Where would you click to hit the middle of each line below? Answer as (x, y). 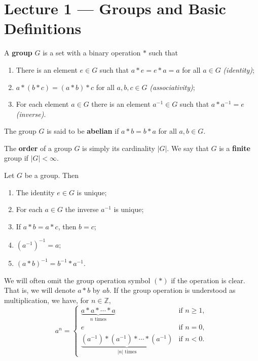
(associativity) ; (172, 87)
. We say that (188, 148)
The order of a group (38, 148)
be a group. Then (51, 175)
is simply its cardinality (119, 148)
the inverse (82, 209)
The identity (35, 192)
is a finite (235, 148)
